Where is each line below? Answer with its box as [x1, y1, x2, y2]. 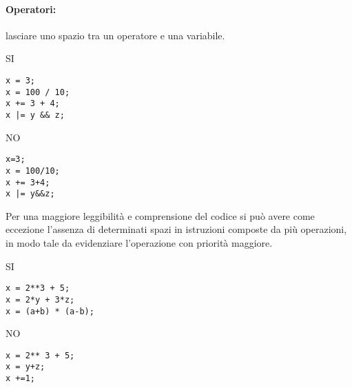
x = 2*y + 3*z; [6, 294, 75, 305]
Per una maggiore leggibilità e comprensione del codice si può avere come [6, 208, 315, 223]
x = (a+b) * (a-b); [6, 306, 94, 316]
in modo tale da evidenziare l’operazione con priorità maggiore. [6, 236, 273, 250]
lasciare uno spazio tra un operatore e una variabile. [6, 28, 225, 42]
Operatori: [6, 1, 56, 16]
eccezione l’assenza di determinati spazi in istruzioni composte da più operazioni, [6, 222, 347, 236]
